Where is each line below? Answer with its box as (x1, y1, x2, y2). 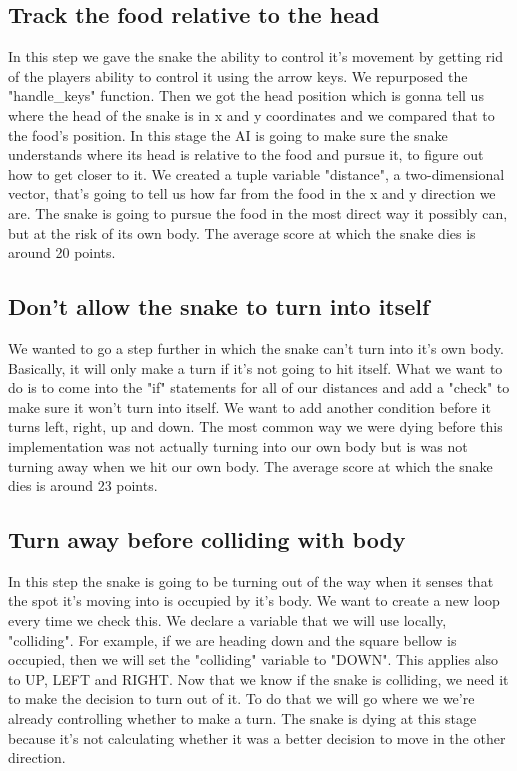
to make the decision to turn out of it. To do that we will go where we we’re (8, 688, 475, 709)
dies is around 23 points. (8, 475, 158, 496)
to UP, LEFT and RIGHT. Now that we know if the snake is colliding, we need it (8, 668, 509, 689)
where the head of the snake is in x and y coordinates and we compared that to (8, 104, 495, 125)
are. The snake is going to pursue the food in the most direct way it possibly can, (8, 202, 508, 223)
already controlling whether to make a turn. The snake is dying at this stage (8, 708, 477, 729)
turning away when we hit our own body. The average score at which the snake (8, 455, 493, 476)
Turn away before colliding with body (8, 524, 406, 555)
